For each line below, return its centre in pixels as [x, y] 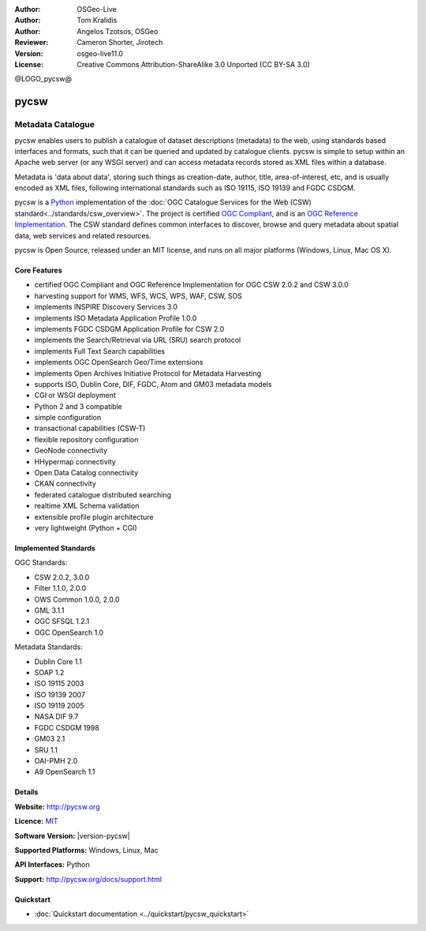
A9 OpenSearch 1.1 [65, 772]
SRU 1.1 [46, 749]
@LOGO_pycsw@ [43, 79]
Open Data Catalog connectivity [86, 473]
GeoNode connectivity [71, 451]
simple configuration [68, 418]
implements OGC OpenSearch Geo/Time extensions [119, 362]
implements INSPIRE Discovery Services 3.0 [106, 307]
